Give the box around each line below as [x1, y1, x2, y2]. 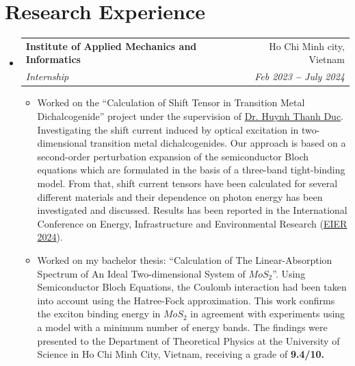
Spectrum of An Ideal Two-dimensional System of [37, 266, 246, 280]
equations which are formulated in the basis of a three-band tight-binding [37, 162, 345, 177]
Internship [25, 69, 69, 84]
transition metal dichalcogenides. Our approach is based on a [90, 136, 346, 150]
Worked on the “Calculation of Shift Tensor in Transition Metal [37, 95, 305, 110]
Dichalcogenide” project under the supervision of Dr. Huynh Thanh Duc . [37, 109, 344, 123]
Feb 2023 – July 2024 [254, 69, 345, 84]
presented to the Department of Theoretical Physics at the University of [37, 333, 340, 347]
